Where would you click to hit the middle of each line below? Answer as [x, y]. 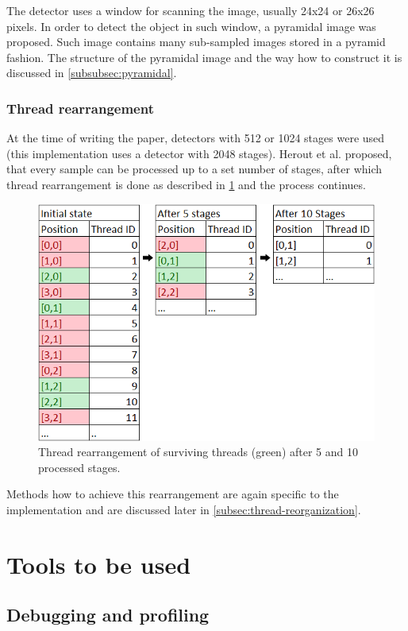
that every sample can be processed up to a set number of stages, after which [194, 169]
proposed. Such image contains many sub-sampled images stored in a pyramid [196, 42]
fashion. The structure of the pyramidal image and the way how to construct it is [204, 57]
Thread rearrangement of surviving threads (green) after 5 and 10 [198, 452]
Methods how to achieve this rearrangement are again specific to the [173, 494]
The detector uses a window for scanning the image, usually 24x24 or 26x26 [191, 10]
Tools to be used [99, 564]
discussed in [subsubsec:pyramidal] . [92, 73]
